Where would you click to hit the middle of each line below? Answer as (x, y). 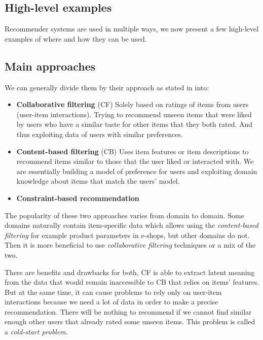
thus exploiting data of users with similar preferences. (100, 134)
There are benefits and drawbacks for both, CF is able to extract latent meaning (130, 272)
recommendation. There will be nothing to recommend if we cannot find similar (128, 311)
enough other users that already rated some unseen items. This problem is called (130, 321)
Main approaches (50, 66)
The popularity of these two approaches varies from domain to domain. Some (124, 215)
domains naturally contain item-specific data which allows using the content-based (131, 225)
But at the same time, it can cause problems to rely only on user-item (113, 292)
